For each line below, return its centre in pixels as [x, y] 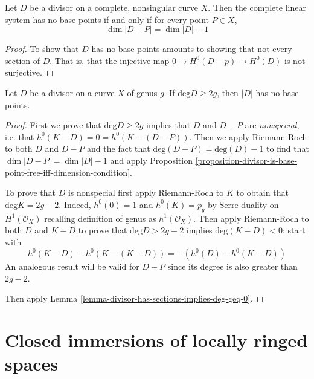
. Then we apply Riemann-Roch [248, 136]
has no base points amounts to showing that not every [192, 49]
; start [294, 230]
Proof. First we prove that [53, 125]
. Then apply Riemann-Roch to [251, 218]
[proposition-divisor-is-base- [246, 160]
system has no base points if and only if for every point [107, 19]
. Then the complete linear [257, 7]
